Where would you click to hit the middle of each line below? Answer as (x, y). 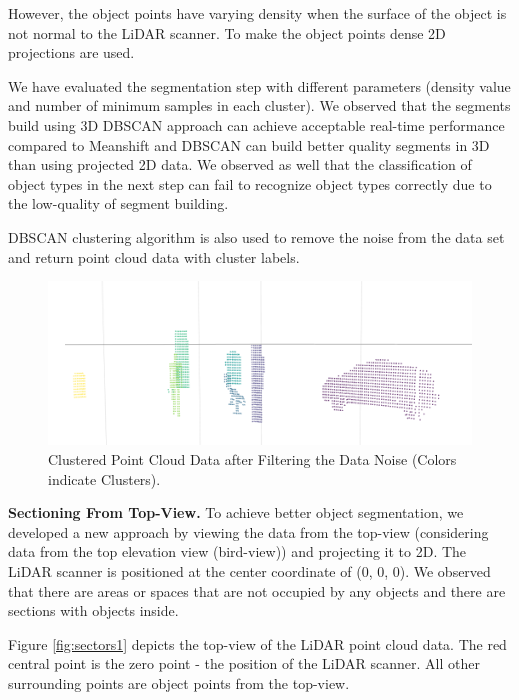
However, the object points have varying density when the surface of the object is (257, 13)
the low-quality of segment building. (118, 203)
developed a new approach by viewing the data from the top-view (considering (248, 531)
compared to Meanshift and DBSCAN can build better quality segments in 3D (249, 144)
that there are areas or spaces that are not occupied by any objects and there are (257, 590)
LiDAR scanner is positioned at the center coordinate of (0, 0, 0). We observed (249, 571)
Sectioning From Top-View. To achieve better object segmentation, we (236, 512)
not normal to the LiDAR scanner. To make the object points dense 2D (227, 32)
